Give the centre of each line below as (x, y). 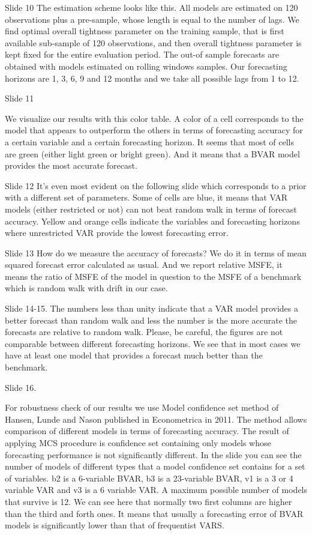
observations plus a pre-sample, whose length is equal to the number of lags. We (152, 19)
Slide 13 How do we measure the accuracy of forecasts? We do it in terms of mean (156, 252)
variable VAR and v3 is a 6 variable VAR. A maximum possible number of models (156, 490)
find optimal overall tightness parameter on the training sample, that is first (145, 31)
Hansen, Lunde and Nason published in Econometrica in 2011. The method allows (156, 419)
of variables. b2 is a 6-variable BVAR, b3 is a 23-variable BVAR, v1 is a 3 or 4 (149, 478)
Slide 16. (21, 387)
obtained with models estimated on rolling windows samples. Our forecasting (146, 66)
